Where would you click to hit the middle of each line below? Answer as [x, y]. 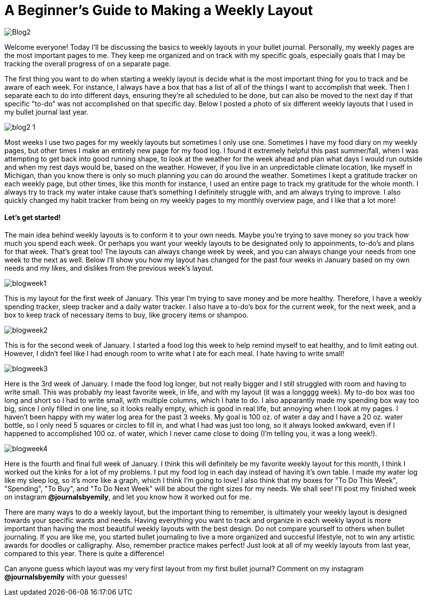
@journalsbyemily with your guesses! [66, 577]
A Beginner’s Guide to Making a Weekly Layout [159, 10]
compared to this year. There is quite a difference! [84, 553]
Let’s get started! [33, 218]
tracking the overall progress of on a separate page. [88, 63]
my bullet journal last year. [46, 112]
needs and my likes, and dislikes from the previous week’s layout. [109, 268]
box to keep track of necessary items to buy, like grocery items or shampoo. [127, 315]
